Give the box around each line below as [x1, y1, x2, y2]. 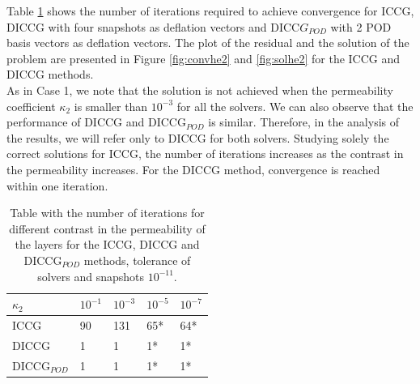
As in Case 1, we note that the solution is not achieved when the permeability [6, 81, 393, 98]
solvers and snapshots [37, 267, 144, 284]
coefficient [6, 97, 56, 114]
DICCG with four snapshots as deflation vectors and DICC [6, 18, 300, 35]
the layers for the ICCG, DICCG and [15, 236, 200, 253]
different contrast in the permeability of [9, 220, 206, 237]
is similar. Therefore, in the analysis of [208, 113, 400, 130]
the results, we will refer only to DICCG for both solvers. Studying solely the [6, 129, 389, 146]
